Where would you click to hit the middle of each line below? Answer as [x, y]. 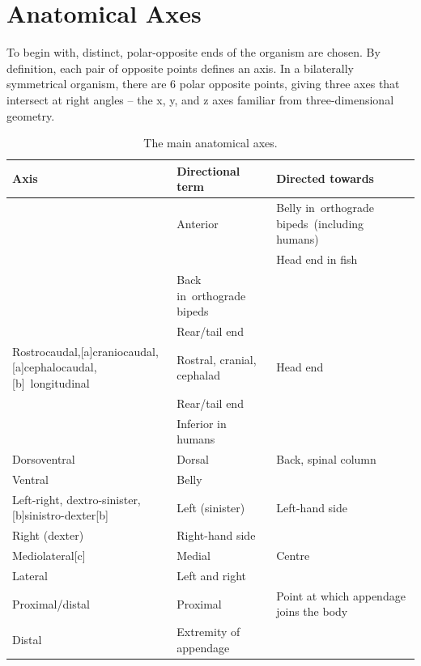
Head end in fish [317, 259]
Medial [193, 556]
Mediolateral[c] [49, 556]
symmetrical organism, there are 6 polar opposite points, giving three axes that [203, 84]
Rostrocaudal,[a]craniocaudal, [85, 351]
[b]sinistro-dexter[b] [60, 515]
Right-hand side [216, 535]
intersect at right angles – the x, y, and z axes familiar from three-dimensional [200, 99]
